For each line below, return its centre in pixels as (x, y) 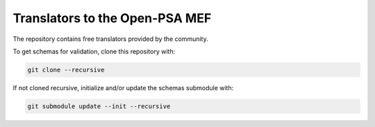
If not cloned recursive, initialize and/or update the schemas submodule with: (123, 87)
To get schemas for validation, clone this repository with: (94, 51)
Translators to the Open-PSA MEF (112, 18)
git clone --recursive (66, 70)
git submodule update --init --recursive (99, 106)
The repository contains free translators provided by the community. (110, 39)
